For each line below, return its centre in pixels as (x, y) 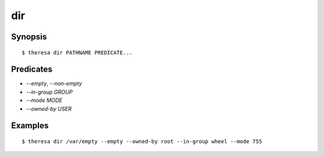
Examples (30, 126)
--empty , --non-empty (54, 84)
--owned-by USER (49, 109)
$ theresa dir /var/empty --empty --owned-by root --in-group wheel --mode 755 (142, 141)
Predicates (32, 70)
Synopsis (29, 37)
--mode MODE (44, 100)
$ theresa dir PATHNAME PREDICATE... (77, 53)
